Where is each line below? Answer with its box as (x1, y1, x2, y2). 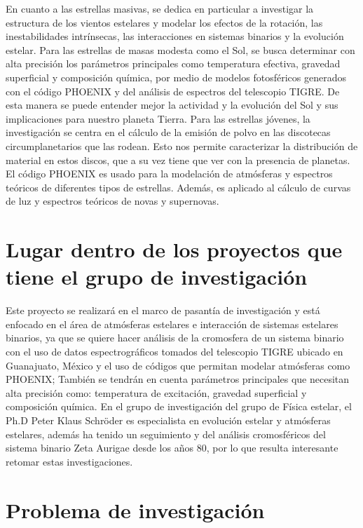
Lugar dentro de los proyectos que (6, 235, 343, 264)
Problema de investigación (6, 495, 265, 524)
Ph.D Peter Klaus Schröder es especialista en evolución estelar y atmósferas (6, 412, 331, 427)
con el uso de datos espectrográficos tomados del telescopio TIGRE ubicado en (6, 344, 343, 358)
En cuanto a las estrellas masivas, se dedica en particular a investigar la (6, 1, 314, 15)
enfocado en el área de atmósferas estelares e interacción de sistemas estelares (6, 316, 338, 331)
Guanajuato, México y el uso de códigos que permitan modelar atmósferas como (6, 358, 350, 372)
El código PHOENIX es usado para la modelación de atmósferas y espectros (6, 166, 333, 181)
